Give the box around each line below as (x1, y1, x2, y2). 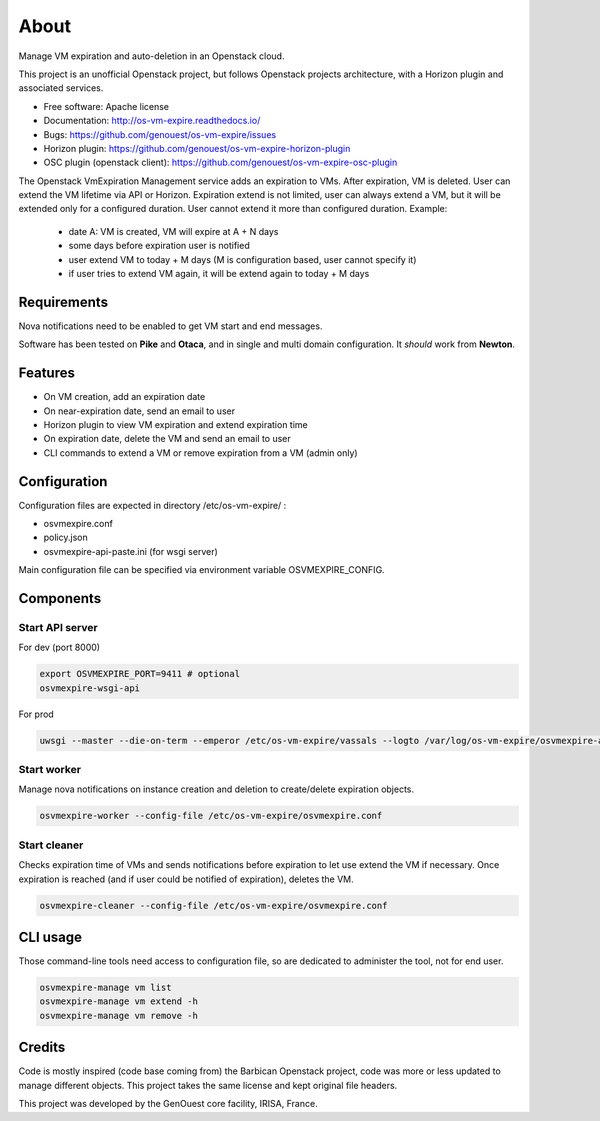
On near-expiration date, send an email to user (43, 405, 235, 417)
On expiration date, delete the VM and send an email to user (43, 433, 292, 445)
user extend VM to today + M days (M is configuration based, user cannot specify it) (68, 253, 417, 265)
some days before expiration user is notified (68, 240, 250, 252)
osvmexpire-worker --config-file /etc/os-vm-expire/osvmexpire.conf (39, 810, 383, 822)
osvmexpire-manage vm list (39, 982, 172, 994)
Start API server (18, 621, 99, 635)
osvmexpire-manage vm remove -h (39, 1010, 199, 1021)
